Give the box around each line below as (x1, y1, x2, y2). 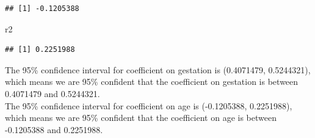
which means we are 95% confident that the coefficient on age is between (5, 111, 277, 124)
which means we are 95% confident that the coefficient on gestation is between (5, 75, 299, 88)
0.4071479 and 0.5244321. (5, 87, 100, 100)
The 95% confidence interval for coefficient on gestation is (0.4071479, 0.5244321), (5, 63, 311, 76)
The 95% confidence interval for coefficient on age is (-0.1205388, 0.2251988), (5, 99, 292, 112)
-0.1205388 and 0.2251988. (5, 123, 103, 136)
